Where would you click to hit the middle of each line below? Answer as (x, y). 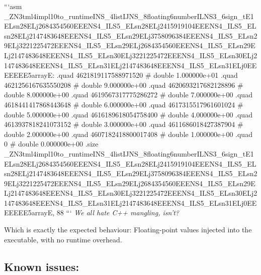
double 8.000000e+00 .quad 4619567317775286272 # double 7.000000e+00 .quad (128, 95)
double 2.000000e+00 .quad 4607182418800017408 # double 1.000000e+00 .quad (128, 134)
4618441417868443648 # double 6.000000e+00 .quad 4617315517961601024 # (124, 104)
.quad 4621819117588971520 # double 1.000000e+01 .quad (147, 75)
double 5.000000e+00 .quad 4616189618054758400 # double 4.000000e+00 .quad (128, 114)
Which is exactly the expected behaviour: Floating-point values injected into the (128, 230)
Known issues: (42, 266)
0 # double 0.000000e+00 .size (51, 144)
